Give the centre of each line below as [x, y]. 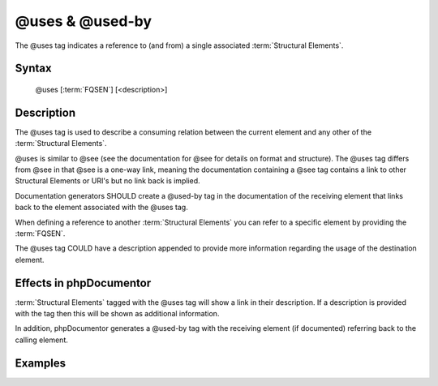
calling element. [41, 340]
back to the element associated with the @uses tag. [101, 208]
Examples [41, 363]
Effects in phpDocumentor [83, 283]
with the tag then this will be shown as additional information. [117, 314]
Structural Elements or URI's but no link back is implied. [107, 181]
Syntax [33, 69]
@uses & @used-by [83, 21]
